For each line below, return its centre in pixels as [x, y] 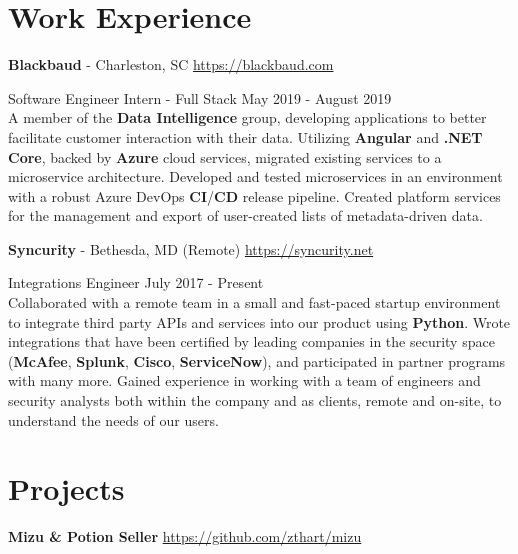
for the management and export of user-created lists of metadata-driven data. [245, 215]
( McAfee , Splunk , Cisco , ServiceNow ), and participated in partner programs [257, 360]
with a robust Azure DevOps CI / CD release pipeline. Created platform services [254, 195]
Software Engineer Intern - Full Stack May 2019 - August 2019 [200, 97]
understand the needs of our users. [113, 419]
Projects [66, 488]
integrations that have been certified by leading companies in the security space [251, 341]
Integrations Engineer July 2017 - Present [136, 282]
